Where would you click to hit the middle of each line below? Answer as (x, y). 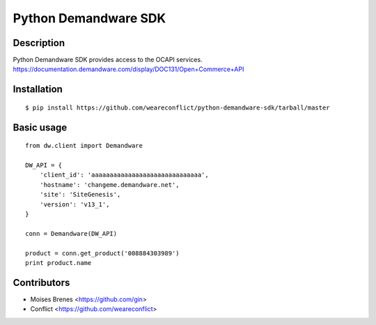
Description (39, 43)
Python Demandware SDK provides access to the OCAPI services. (108, 60)
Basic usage (40, 127)
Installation (38, 90)
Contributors (41, 282)
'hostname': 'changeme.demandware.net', (110, 184)
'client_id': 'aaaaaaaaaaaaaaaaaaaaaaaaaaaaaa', (124, 175)
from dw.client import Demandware (84, 146)
